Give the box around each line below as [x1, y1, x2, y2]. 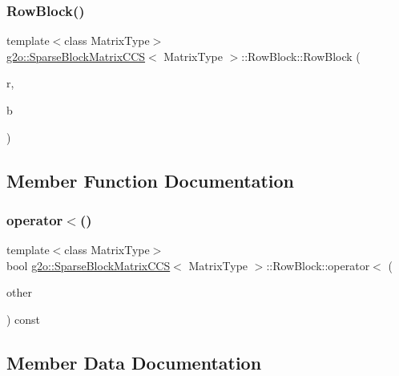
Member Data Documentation [6, 350, 262, 374]
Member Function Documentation [6, 168, 295, 192]
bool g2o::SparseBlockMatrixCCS [6, 257, 171, 273]
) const [6, 310, 41, 327]
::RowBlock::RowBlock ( [241, 47, 361, 64]
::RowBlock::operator [266, 257, 370, 273]
